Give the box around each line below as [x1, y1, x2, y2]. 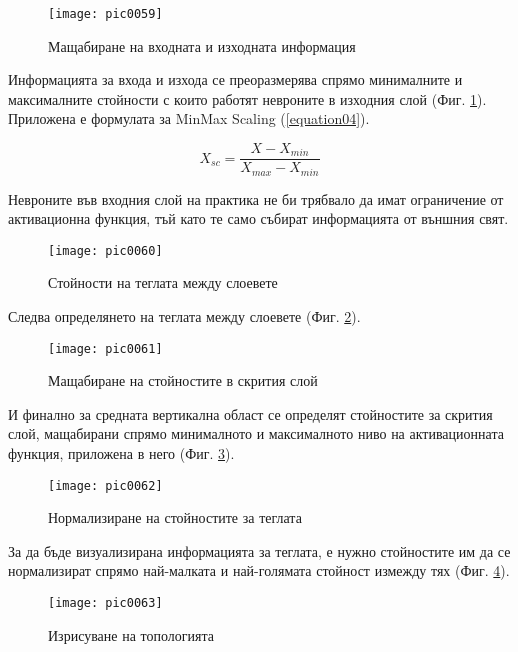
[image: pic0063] [48, 596, 163, 611]
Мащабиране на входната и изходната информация [48, 35, 356, 56]
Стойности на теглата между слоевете [48, 272, 278, 293]
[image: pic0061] [48, 341, 163, 356]
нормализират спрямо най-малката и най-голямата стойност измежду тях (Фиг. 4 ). [8, 560, 510, 581]
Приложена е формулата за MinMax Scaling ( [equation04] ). [8, 108, 370, 129]
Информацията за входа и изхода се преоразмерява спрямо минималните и [8, 69, 463, 90]
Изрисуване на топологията [48, 624, 214, 645]
